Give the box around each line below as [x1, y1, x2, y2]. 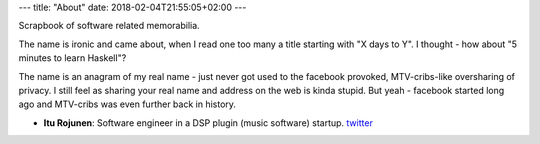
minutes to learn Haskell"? [18, 52, 127, 64]
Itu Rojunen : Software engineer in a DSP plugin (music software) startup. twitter [43, 116, 374, 129]
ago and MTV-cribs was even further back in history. [18, 98, 237, 110]
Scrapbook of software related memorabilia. [18, 20, 200, 32]
